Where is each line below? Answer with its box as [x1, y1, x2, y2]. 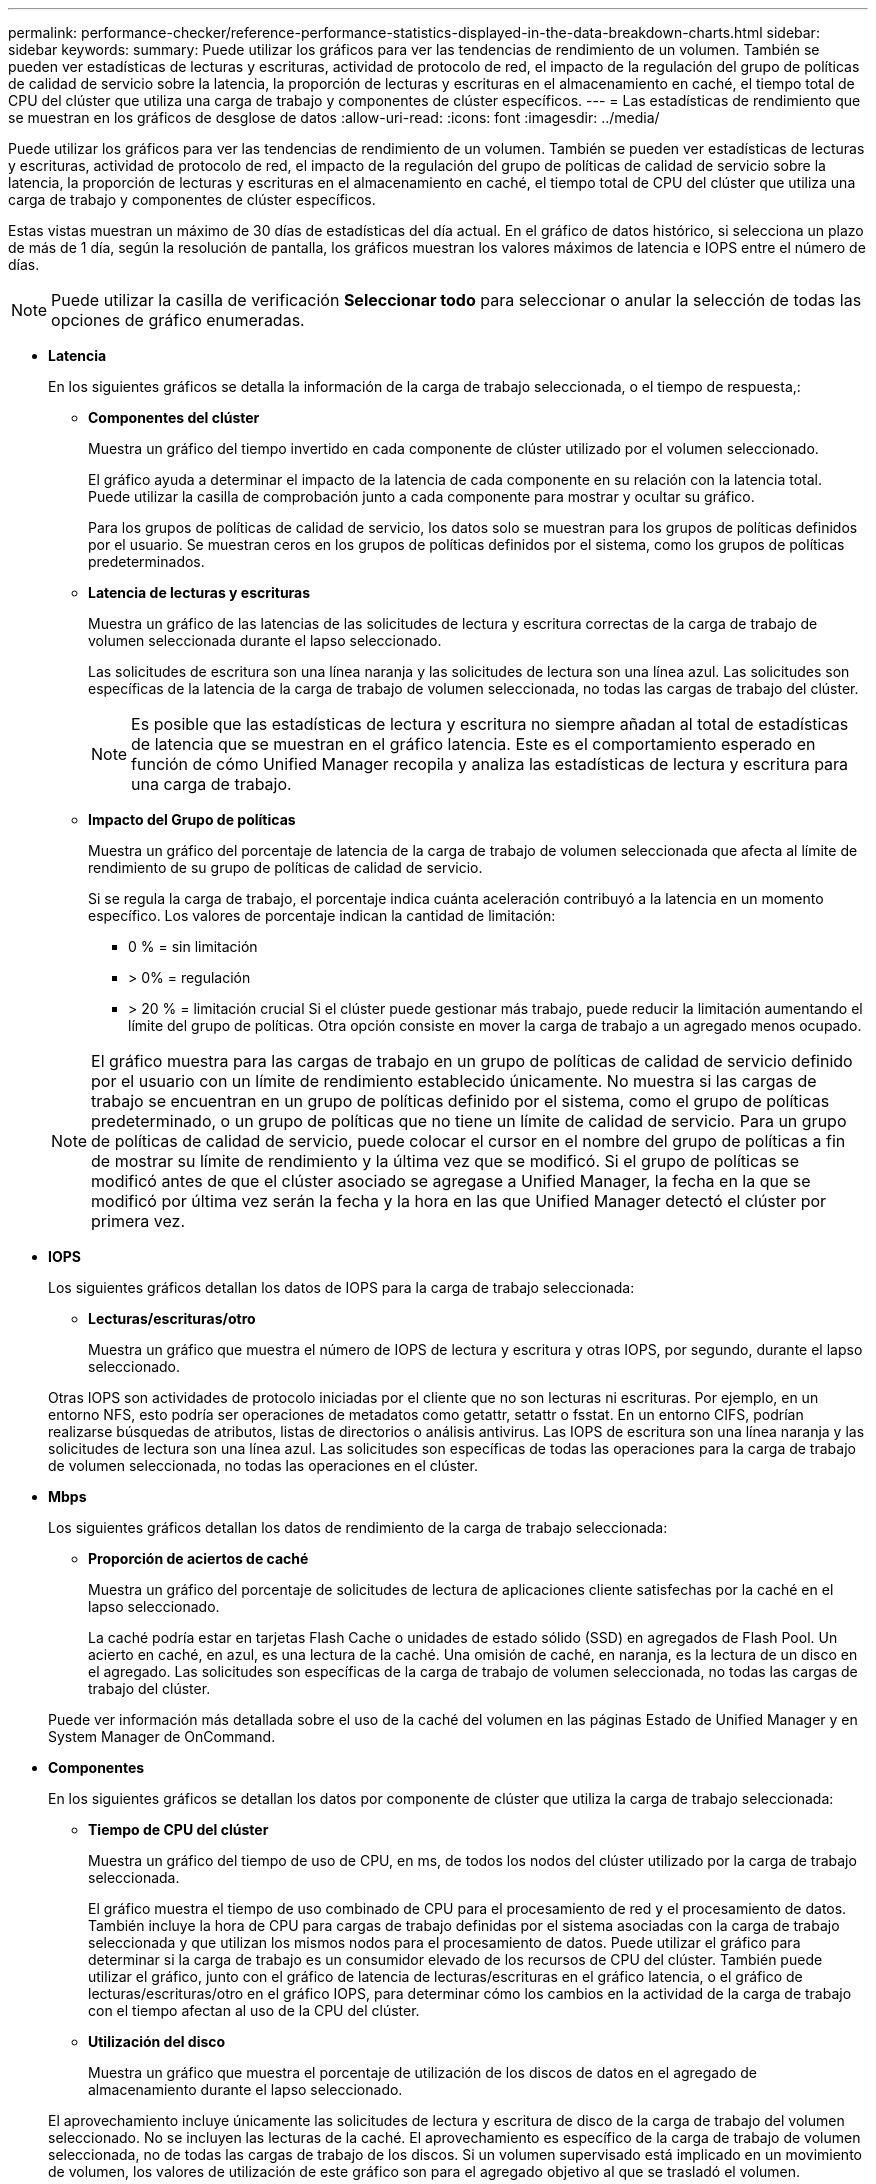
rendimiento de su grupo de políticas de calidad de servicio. [88, 859, 483, 876]
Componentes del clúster [88, 409, 260, 426]
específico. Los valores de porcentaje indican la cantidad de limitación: [88, 907, 556, 924]
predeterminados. [88, 553, 205, 570]
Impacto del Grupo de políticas [88, 811, 296, 828]
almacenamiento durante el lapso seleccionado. [88, 2081, 403, 2098]
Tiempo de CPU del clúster [88, 1821, 269, 1838]
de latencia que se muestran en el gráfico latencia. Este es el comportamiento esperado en [131, 734, 816, 754]
